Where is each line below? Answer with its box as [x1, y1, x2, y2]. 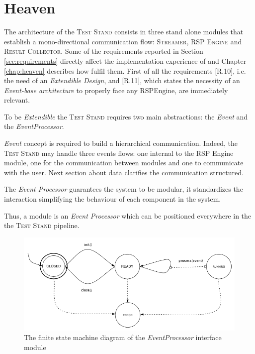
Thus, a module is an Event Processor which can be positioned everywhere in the [4, 210, 252, 221]
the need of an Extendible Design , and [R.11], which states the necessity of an [4, 75, 240, 86]
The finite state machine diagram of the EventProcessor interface [24, 332, 222, 343]
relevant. [4, 95, 30, 105]
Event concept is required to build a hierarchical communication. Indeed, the [4, 138, 238, 148]
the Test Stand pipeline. [4, 220, 80, 231]
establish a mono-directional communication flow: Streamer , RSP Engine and [4, 36, 242, 46]
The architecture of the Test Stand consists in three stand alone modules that [4, 26, 244, 37]
